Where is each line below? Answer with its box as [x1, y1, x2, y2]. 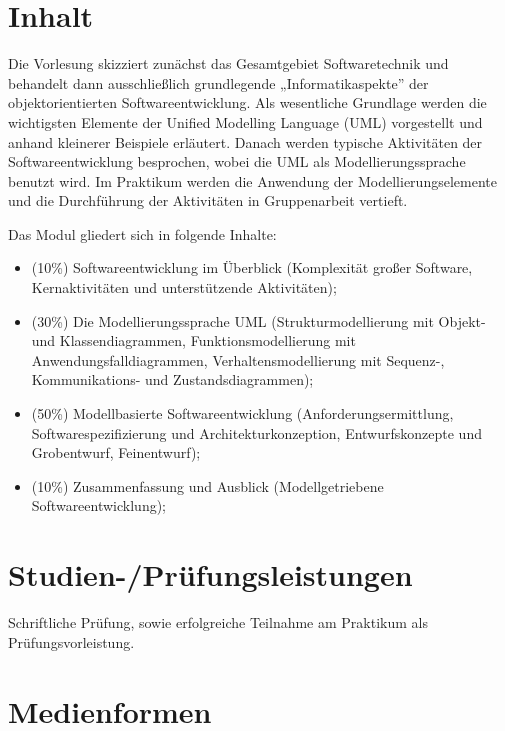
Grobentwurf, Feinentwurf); [31, 442, 201, 463]
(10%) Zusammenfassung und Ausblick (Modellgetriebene [31, 475, 384, 496]
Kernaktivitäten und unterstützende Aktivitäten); [31, 277, 337, 298]
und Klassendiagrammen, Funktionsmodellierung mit [31, 330, 356, 351]
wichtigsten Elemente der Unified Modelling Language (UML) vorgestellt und [8, 111, 483, 132]
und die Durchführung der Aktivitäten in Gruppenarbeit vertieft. [8, 190, 408, 211]
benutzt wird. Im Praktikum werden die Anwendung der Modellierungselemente [8, 170, 497, 191]
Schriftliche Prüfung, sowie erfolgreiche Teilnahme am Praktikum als [8, 612, 428, 633]
